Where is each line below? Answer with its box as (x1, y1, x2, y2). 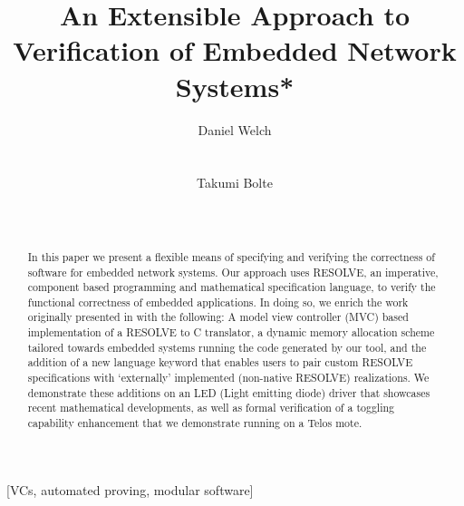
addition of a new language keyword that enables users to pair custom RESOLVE (27, 355, 413, 370)
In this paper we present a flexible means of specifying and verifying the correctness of (27, 248, 435, 264)
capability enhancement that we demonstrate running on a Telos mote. (27, 415, 362, 431)
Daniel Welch (198, 120, 272, 139)
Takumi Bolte (197, 173, 273, 192)
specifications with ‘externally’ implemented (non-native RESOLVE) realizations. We (27, 370, 430, 385)
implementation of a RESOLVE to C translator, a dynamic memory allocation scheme (27, 325, 435, 340)
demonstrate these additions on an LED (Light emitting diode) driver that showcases (27, 384, 430, 400)
